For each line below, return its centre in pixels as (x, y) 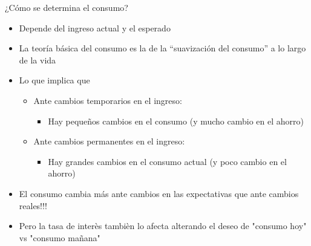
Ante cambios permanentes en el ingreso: (109, 141)
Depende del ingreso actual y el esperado (95, 28)
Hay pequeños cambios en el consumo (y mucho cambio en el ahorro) (176, 121)
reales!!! (33, 205)
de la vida (38, 60)
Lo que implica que (54, 80)
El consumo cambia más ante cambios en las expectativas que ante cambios (159, 193)
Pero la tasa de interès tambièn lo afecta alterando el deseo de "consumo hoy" (163, 226)
